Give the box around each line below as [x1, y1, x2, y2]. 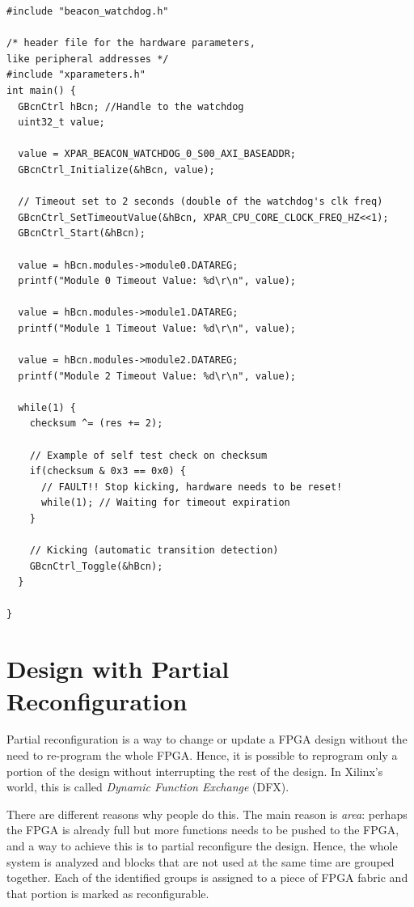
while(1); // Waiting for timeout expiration [40, 497, 290, 509]
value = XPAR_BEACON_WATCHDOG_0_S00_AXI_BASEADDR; [18, 148, 296, 160]
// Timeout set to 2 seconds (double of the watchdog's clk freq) [18, 196, 383, 208]
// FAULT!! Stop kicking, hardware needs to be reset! [40, 481, 343, 493]
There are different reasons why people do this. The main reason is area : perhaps [6, 805, 408, 822]
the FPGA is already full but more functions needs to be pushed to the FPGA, [6, 821, 399, 838]
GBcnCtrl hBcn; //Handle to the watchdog [18, 100, 244, 112]
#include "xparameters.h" [6, 69, 146, 81]
